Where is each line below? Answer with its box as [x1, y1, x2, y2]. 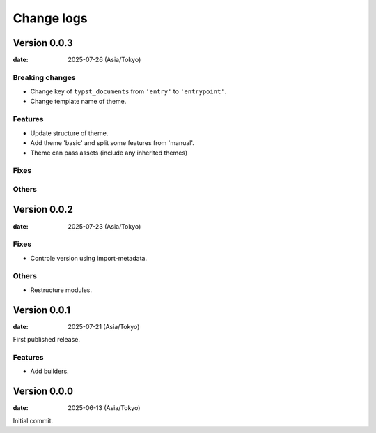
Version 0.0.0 [13, 386, 73, 397]
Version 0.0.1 [13, 304, 71, 316]
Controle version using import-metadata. [30, 254, 148, 262]
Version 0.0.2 [13, 204, 73, 215]
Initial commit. [13, 416, 54, 425]
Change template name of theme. [30, 97, 127, 105]
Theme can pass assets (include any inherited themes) [30, 149, 188, 157]
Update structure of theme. [30, 129, 109, 137]
